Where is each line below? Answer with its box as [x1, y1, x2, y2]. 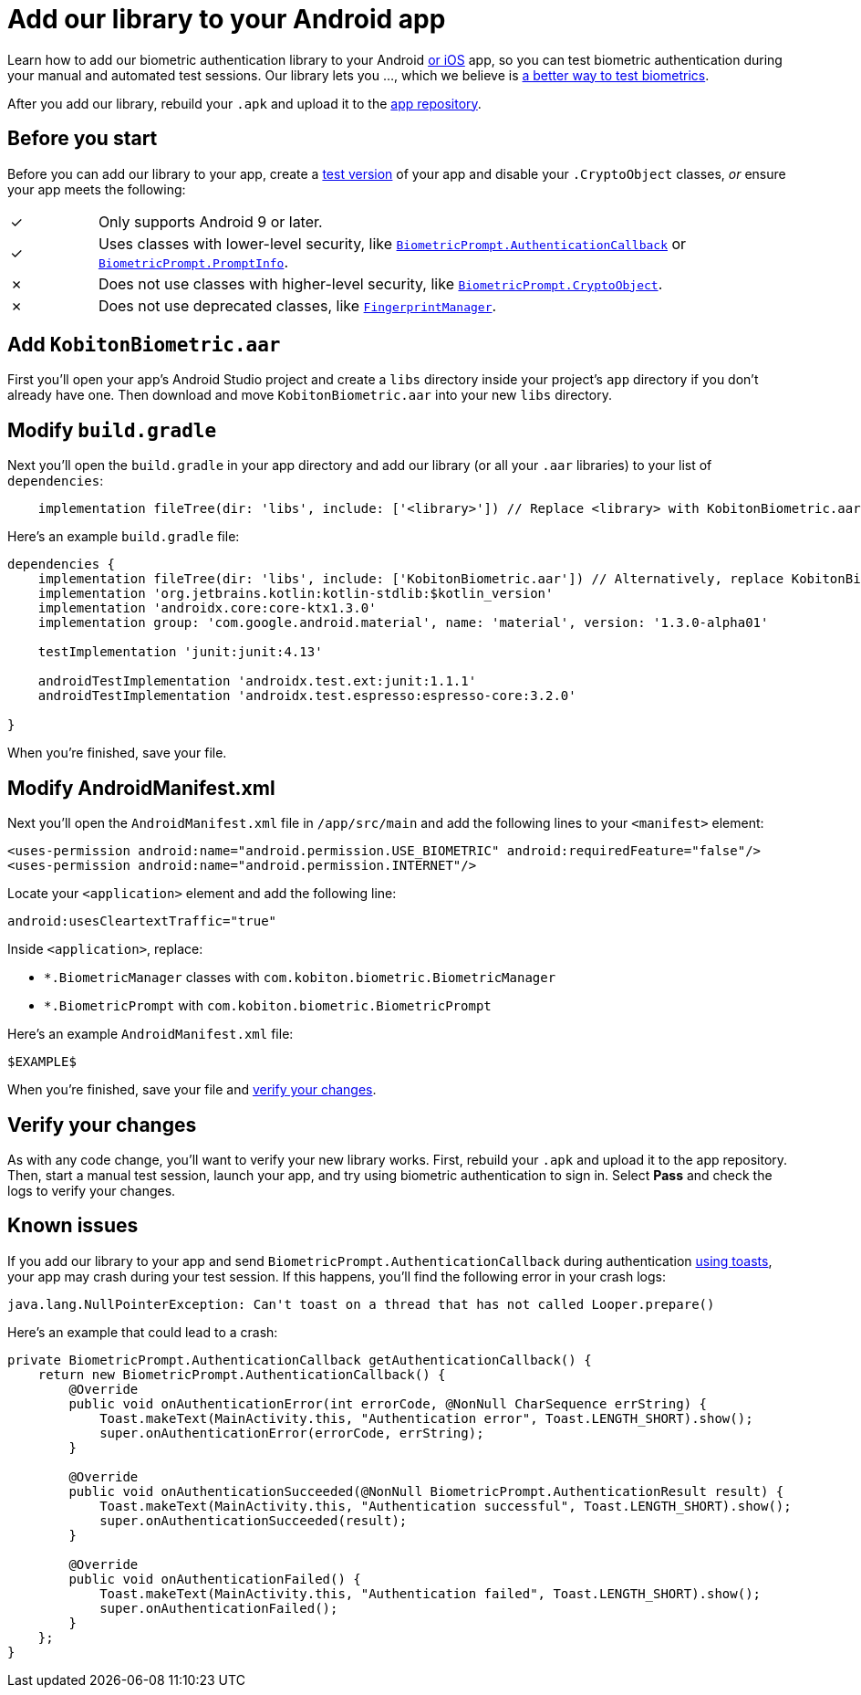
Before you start [7, 127, 158, 151]
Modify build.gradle [7, 418, 217, 442]
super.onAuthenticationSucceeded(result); [99, 1512, 408, 1528]
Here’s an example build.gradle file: [7, 528, 240, 545]
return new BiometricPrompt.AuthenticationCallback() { [37, 1366, 446, 1382]
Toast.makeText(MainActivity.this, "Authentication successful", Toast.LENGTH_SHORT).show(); [99, 1498, 792, 1513]
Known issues [7, 1214, 139, 1238]
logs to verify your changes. [7, 1182, 176, 1198]
